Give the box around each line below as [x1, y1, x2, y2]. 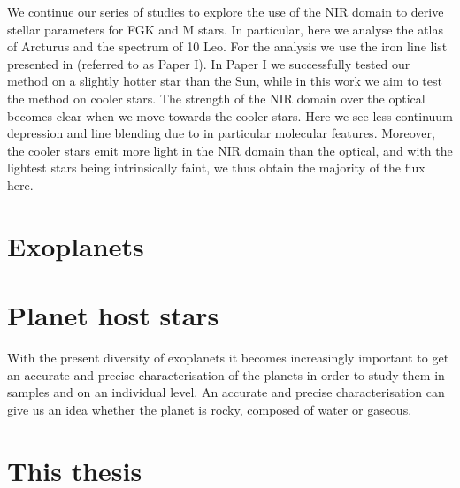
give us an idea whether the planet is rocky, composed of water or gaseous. [7, 400, 412, 418]
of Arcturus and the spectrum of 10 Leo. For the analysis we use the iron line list [7, 37, 448, 56]
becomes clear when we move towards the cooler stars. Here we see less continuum [7, 106, 453, 125]
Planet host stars [7, 297, 219, 333]
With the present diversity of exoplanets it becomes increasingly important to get [7, 348, 449, 367]
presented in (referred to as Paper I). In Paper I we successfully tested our [7, 54, 410, 72]
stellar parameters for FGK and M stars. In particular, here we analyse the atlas [7, 19, 443, 38]
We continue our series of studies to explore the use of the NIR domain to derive [7, 3, 444, 20]
